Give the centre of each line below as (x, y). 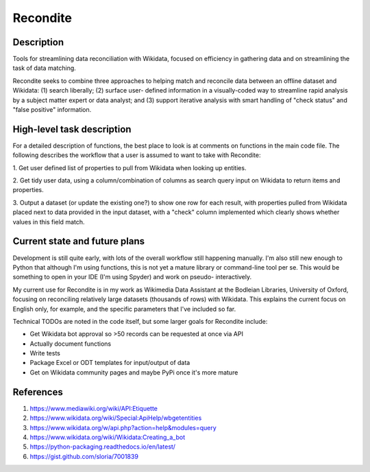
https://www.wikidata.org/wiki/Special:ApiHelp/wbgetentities (116, 418)
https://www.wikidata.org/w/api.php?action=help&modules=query (123, 427)
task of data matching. (45, 68)
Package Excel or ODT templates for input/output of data (110, 363)
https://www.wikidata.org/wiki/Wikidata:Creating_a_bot (107, 437)
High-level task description (72, 129)
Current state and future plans (79, 241)
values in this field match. (49, 222)
